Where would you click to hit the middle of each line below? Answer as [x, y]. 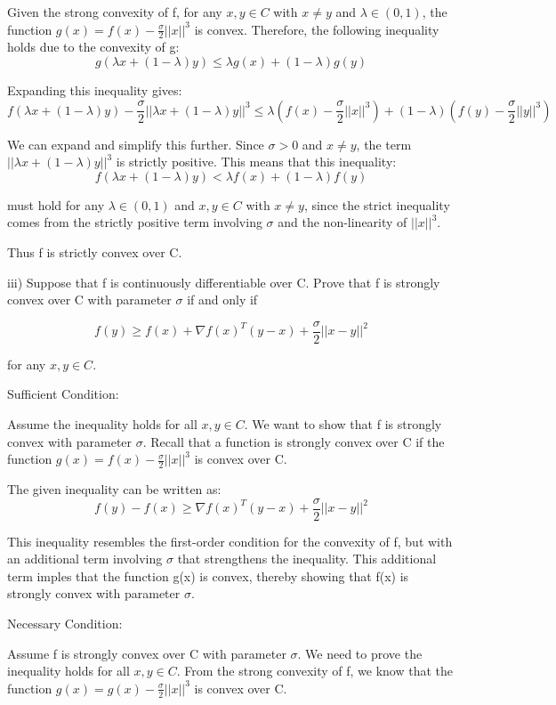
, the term [384, 144]
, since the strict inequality [377, 204]
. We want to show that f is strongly [343, 424]
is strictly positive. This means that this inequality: [256, 162]
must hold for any [56, 204]
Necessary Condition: [65, 624]
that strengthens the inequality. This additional [307, 559]
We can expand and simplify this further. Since [136, 144]
